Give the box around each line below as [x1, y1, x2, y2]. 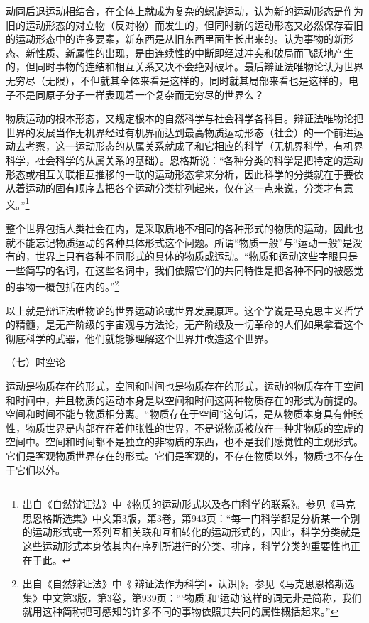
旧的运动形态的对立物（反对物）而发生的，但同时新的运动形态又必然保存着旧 [6, 17, 363, 32]
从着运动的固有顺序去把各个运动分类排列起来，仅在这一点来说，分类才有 [6, 180, 343, 195]
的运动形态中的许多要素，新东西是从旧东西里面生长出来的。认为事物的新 [6, 31, 343, 46]
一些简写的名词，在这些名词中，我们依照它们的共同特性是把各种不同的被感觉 [6, 262, 363, 277]
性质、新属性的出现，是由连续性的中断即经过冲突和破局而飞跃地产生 [35, 45, 353, 60]
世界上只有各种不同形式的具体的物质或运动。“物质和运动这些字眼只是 [35, 249, 358, 264]
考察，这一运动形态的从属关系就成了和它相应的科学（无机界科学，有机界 [25, 139, 363, 153]
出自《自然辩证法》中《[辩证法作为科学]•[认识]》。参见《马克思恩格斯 [22, 576, 345, 591]
